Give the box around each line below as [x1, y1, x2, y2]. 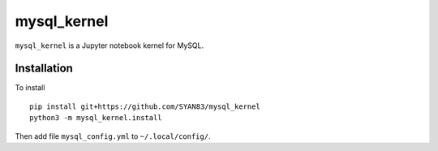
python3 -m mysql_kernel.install [29, 114, 162, 123]
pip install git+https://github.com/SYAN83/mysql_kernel [29, 101, 261, 111]
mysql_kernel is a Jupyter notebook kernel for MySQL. [15, 41, 204, 50]
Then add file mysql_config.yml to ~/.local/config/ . [15, 131, 211, 141]
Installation [15, 62, 73, 75]
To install [15, 83, 45, 93]
